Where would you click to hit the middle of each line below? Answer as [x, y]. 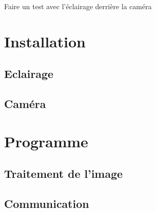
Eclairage [29, 74]
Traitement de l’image [63, 174]
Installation [45, 41]
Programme [46, 141]
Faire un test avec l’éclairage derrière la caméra [78, 6]
